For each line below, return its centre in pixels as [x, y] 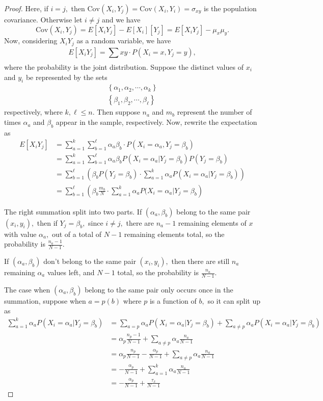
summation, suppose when [45, 300]
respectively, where [33, 112]
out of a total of [77, 234]
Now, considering [31, 41]
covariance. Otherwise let [43, 19]
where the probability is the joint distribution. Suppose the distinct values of [124, 67]
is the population [230, 8]
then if [47, 222]
